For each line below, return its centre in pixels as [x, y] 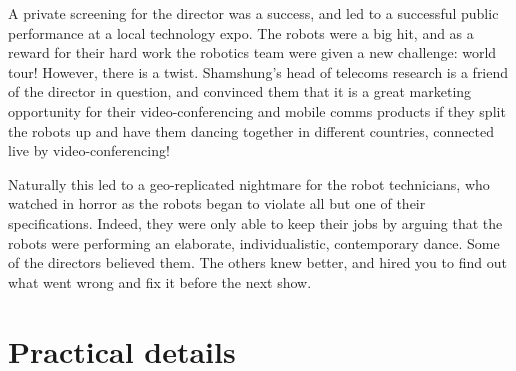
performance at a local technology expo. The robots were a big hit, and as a [241, 32]
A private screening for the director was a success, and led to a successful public [253, 13]
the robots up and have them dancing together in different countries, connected [251, 130]
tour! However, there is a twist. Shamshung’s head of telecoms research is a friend [258, 71]
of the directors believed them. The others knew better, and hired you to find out [257, 262]
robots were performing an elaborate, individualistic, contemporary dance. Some [254, 242]
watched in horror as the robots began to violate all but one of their [217, 203]
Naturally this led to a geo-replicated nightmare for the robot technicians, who [249, 183]
